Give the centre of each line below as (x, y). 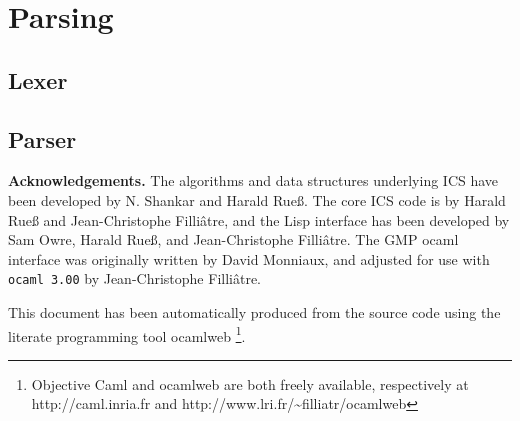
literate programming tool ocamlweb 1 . (127, 334)
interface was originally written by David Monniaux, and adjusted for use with (249, 258)
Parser (42, 138)
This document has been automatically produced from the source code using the (254, 311)
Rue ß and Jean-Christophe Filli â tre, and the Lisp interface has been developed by (259, 219)
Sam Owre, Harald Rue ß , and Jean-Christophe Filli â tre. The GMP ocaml (233, 239)
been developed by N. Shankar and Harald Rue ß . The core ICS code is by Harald (257, 199)
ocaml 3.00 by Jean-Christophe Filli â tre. (134, 278)
